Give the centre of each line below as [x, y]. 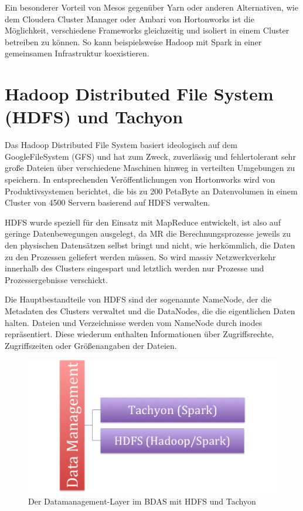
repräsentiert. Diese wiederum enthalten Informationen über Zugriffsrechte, [139, 334]
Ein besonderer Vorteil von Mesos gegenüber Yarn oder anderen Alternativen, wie [151, 7]
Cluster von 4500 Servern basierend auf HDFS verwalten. [108, 202]
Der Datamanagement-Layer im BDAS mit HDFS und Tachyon [142, 501]
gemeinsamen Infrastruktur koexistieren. [77, 53]
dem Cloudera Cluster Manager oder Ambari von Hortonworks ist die [130, 19]
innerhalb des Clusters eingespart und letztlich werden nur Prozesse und [135, 268]
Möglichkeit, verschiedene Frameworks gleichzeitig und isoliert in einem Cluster [147, 30]
